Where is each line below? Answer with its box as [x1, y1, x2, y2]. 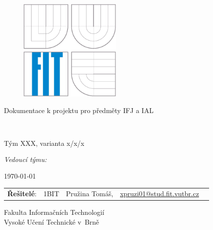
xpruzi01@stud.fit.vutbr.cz [120, 188, 199, 199]
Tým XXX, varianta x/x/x [4, 138, 85, 148]
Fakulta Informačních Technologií [4, 207, 104, 217]
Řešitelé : [7, 188, 37, 199]
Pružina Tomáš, [66, 188, 114, 199]
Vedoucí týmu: [4, 154, 47, 164]
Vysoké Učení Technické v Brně [4, 216, 99, 227]
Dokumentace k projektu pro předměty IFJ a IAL [4, 105, 154, 115]
